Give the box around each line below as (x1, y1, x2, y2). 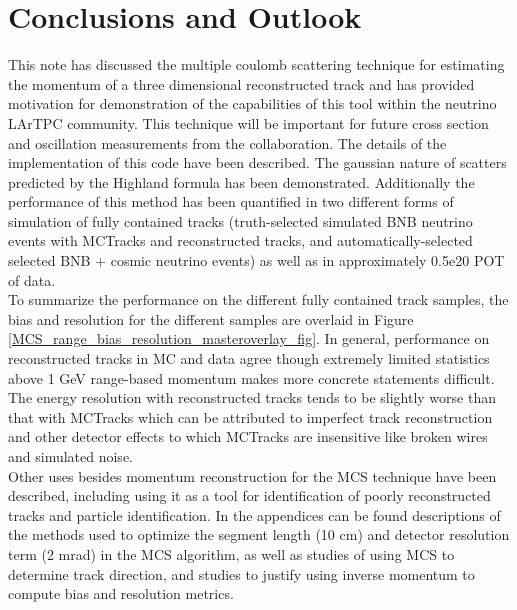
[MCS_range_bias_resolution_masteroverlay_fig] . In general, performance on (8, 328, 490, 349)
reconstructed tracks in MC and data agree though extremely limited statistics (8, 348, 490, 369)
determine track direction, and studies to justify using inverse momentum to (8, 563, 475, 584)
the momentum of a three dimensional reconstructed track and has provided (8, 73, 475, 94)
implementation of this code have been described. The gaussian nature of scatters (8, 152, 507, 173)
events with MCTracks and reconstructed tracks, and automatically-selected (8, 230, 473, 251)
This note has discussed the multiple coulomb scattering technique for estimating (8, 54, 505, 75)
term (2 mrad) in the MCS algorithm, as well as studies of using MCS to (8, 543, 455, 564)
